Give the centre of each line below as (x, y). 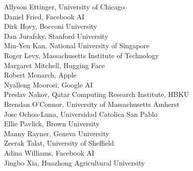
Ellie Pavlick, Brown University (52, 124)
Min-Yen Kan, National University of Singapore (77, 45)
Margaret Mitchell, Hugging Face (54, 65)
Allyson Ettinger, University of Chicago (64, 6)
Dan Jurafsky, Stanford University (56, 36)
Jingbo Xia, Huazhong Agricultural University (75, 162)
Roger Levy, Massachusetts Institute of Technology (82, 55)
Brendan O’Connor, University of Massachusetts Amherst (92, 104)
